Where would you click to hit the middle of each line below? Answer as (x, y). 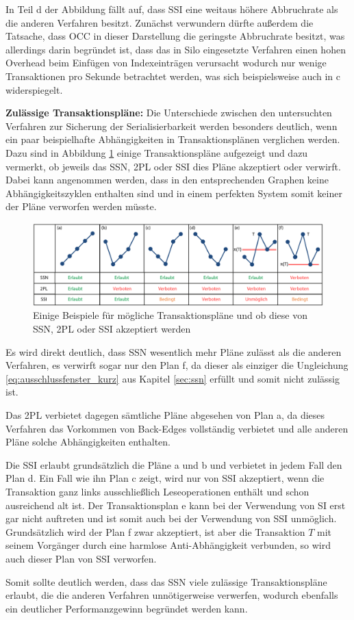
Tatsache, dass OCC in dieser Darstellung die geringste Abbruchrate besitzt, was (175, 36)
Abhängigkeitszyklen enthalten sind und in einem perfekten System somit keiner (174, 193)
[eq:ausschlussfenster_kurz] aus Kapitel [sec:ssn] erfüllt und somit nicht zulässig (173, 378)
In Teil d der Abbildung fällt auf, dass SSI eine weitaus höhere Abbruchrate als (172, 9)
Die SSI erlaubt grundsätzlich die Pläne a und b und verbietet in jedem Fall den (174, 464)
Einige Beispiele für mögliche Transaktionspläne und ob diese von (170, 315)
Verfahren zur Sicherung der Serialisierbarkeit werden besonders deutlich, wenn (172, 126)
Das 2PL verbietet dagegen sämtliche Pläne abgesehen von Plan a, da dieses (165, 414)
